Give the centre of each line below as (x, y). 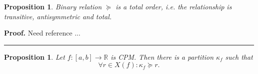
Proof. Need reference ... (42, 33)
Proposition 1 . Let (34, 56)
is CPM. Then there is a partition (162, 56)
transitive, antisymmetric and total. (58, 16)
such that (239, 56)
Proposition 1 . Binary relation (53, 6)
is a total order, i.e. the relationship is (174, 6)
